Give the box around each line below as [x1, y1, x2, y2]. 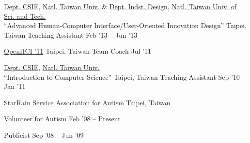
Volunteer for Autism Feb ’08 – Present [4, 114, 121, 124]
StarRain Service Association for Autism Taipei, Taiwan [4, 97, 171, 107]
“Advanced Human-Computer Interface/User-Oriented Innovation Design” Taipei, [4, 20, 247, 30]
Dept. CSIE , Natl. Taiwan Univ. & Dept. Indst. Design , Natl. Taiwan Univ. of [4, 1, 237, 11]
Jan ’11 [4, 81, 26, 91]
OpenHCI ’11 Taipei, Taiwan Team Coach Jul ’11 [4, 46, 151, 56]
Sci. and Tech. [4, 11, 46, 21]
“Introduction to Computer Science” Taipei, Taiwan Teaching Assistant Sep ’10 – [4, 71, 246, 82]
